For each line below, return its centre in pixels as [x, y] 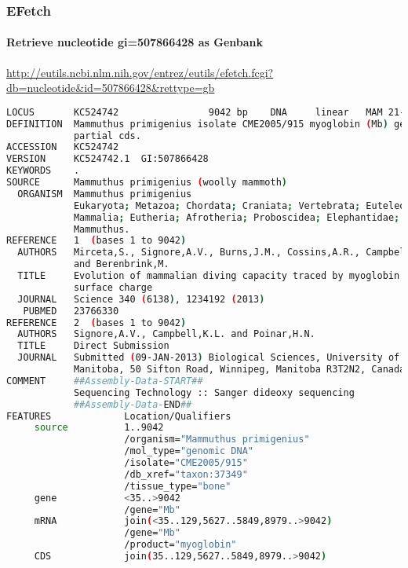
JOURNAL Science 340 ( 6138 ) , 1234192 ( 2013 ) [141, 299]
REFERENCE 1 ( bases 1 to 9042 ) [97, 241]
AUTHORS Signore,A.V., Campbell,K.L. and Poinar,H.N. [166, 334]
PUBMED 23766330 [71, 311]
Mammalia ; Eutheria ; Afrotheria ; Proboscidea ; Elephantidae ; [237, 217]
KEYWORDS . [43, 171]
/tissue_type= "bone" [178, 486]
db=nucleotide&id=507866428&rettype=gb [111, 88]
